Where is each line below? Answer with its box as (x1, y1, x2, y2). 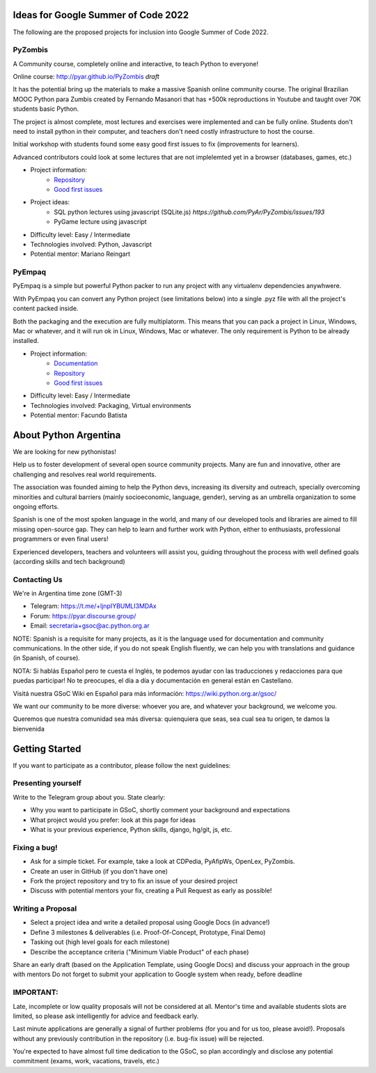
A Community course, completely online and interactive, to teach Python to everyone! (13, 59, 259, 68)
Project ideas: (30, 198, 70, 206)
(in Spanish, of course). (13, 654, 80, 662)
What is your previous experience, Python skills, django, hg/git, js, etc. (30, 825, 233, 833)
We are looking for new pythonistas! (13, 448, 116, 456)
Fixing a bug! (13, 842, 58, 852)
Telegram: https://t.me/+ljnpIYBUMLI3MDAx (30, 602, 157, 610)
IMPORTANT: (13, 987, 58, 997)
